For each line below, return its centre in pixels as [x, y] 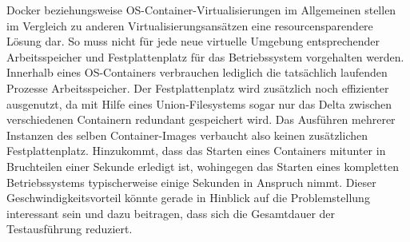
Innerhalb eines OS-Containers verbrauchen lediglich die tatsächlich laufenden [197, 72]
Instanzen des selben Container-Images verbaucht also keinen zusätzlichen [187, 135]
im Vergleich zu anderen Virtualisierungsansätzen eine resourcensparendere [190, 25]
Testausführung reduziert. [70, 229]
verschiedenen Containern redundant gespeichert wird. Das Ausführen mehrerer [201, 119]
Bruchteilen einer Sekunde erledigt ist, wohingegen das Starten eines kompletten [203, 166]
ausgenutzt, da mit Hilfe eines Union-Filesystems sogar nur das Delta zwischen [199, 103]
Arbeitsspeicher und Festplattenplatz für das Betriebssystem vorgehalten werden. [205, 56]
